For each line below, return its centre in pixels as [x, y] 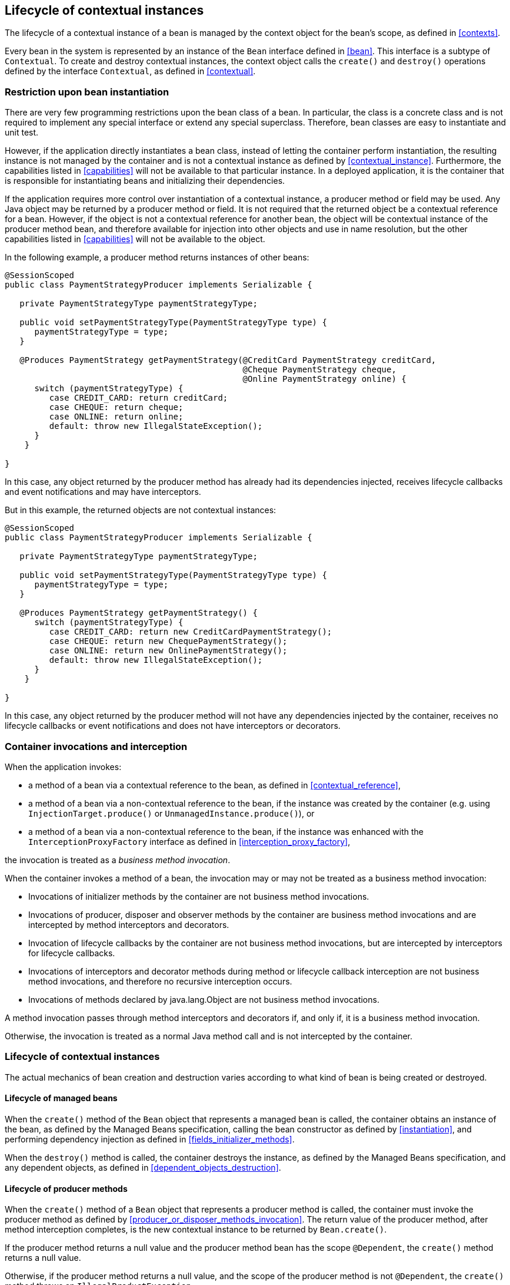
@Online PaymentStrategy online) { [324, 379]
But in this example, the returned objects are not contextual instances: [141, 510]
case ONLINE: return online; [116, 417]
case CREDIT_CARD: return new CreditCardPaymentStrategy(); [191, 632]
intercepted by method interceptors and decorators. [129, 924]
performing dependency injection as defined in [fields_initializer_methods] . [150, 1139]
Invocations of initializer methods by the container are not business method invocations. [199, 896]
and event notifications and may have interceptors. [103, 492]
